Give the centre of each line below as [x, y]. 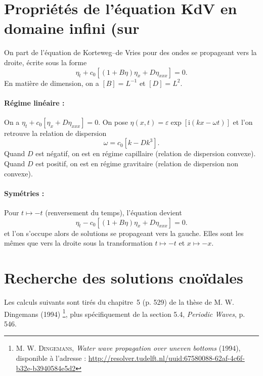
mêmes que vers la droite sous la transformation [78, 243]
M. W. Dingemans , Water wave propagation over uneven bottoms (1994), [128, 348]
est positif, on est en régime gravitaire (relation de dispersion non [137, 163]
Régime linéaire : [34, 102]
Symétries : [24, 193]
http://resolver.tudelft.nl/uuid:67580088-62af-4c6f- [166, 358]
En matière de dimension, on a [52, 83]
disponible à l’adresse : [51, 358]
